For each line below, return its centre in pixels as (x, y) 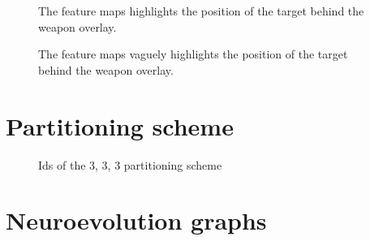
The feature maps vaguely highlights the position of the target (193, 54)
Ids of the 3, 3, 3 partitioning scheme (130, 164)
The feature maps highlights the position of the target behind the (201, 11)
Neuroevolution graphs (136, 220)
